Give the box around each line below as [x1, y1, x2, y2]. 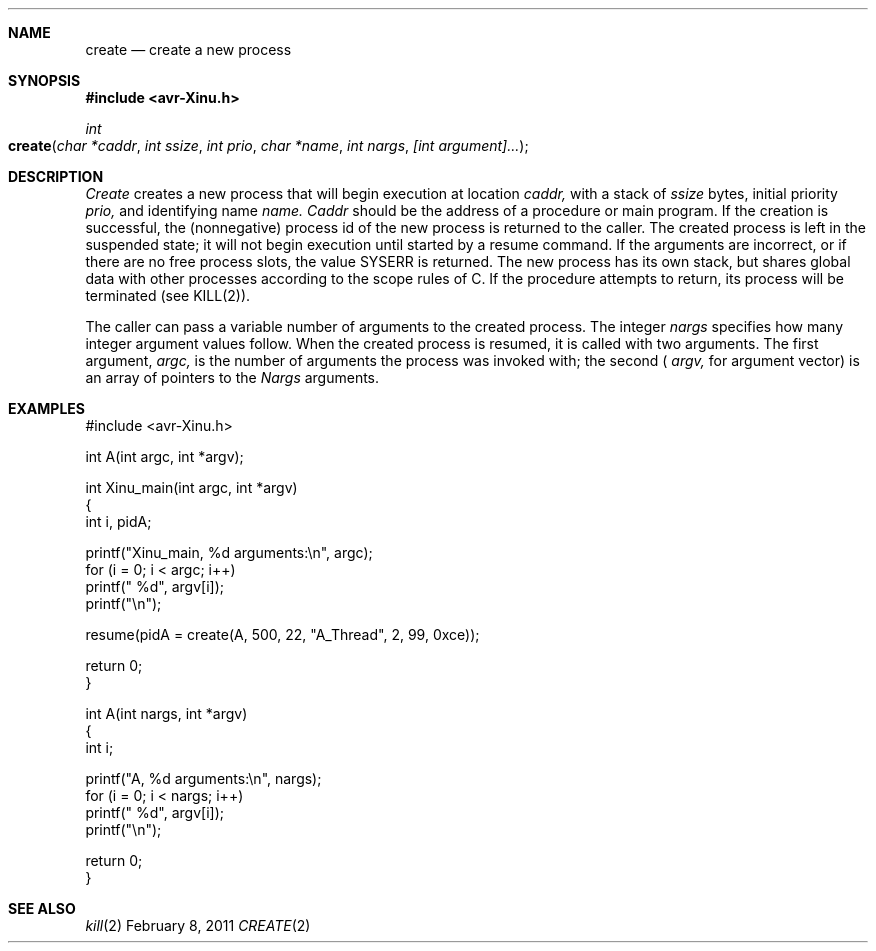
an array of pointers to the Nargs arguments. [85, 369, 380, 386]
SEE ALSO [8, 900, 76, 917]
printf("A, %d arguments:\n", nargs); [85, 770, 322, 787]
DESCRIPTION [8, 168, 104, 185]
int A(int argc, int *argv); [85, 448, 244, 465]
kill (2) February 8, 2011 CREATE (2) [85, 917, 311, 934]
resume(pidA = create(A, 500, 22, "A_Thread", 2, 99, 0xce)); [85, 626, 480, 643]
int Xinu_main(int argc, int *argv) [85, 479, 298, 496]
